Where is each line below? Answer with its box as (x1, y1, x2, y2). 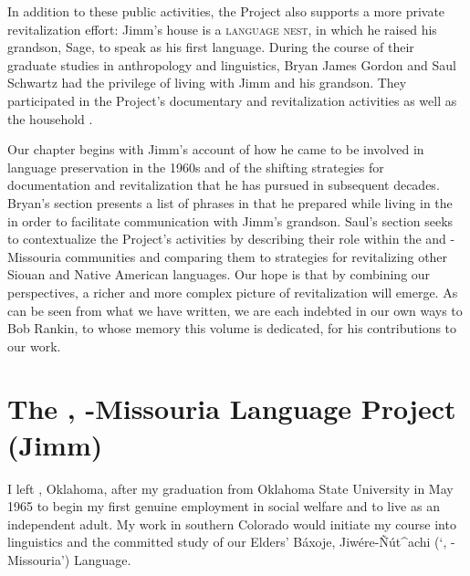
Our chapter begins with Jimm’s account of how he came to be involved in (7, 140, 424, 159)
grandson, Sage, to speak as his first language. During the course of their (7, 37, 414, 57)
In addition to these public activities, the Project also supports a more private (7, 2, 445, 20)
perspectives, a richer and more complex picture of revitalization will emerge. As (7, 282, 458, 301)
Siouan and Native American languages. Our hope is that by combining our (7, 265, 431, 284)
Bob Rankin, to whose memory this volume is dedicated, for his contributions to (7, 319, 457, 338)
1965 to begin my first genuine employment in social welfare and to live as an (7, 497, 440, 516)
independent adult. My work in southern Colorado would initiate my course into (7, 514, 456, 533)
